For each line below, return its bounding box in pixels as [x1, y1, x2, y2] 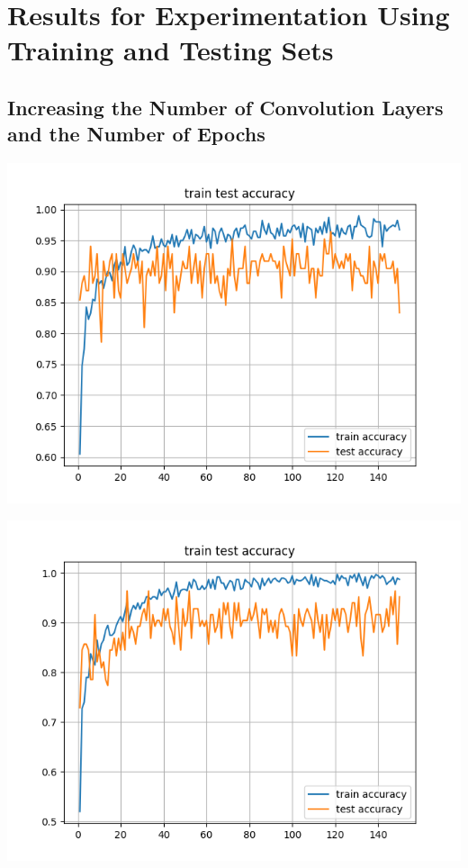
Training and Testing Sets [7, 32, 334, 68]
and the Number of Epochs [7, 120, 265, 148]
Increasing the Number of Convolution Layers [7, 93, 444, 121]
